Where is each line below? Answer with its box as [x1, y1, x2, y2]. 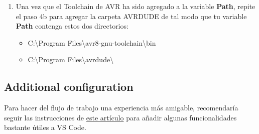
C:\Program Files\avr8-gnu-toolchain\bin [28, 37, 156, 48]
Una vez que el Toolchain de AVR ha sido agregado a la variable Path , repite [16, 1, 255, 11]
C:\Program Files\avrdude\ [28, 54, 114, 65]
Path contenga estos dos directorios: [16, 21, 128, 31]
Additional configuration [4, 79, 134, 94]
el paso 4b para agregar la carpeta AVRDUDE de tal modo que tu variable [16, 11, 247, 21]
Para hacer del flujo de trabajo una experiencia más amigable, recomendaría [4, 102, 238, 113]
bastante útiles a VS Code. [4, 122, 86, 132]
